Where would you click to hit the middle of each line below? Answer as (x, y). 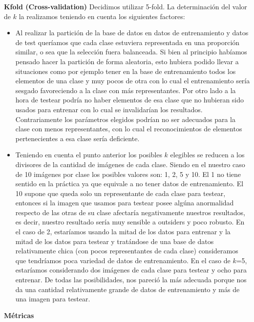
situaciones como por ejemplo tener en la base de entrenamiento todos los (126, 71)
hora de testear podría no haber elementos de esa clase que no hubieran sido (130, 100)
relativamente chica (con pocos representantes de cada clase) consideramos (127, 251)
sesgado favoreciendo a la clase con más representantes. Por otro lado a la (126, 90)
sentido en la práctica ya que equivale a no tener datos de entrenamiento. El (129, 184)
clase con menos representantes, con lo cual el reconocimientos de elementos (129, 129)
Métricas (19, 315)
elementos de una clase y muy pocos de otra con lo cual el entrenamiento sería (133, 81)
